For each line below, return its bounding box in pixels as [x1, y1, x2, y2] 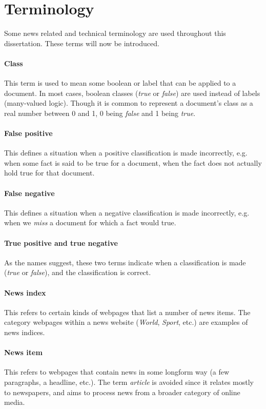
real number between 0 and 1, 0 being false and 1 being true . [4, 107, 196, 118]
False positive [4, 128, 53, 139]
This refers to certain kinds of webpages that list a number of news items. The [4, 306, 251, 317]
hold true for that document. [4, 167, 95, 178]
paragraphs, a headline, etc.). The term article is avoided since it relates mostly [4, 377, 254, 387]
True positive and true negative [4, 237, 118, 248]
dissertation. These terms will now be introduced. [4, 37, 159, 48]
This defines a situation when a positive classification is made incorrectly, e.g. [4, 147, 248, 158]
